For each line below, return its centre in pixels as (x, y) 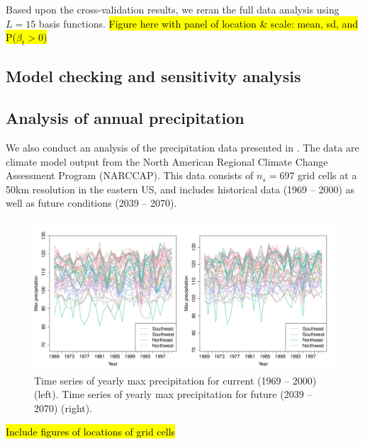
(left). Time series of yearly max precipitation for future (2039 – (173, 394)
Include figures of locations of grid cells (91, 432)
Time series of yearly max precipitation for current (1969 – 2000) (175, 380)
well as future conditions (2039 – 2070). (91, 203)
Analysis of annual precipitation (125, 118)
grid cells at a (327, 175)
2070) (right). (63, 408)
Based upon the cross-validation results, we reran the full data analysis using (173, 9)
